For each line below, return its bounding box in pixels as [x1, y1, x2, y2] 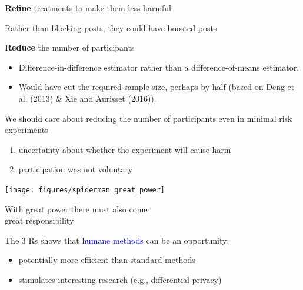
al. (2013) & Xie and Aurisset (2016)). [18, 92, 157, 104]
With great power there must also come [5, 202, 148, 215]
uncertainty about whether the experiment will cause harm [18, 143, 231, 155]
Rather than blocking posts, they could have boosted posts [5, 21, 217, 34]
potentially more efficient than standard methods [18, 254, 195, 266]
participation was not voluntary [18, 163, 133, 175]
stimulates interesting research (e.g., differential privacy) [18, 273, 222, 285]
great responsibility [5, 214, 74, 226]
